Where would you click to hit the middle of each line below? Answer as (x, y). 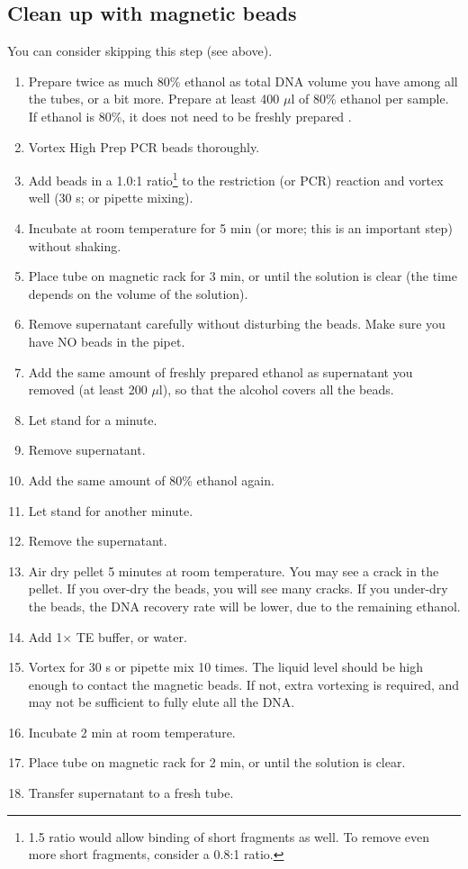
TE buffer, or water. (131, 636)
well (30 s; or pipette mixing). (111, 198)
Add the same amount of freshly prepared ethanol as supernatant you (220, 371)
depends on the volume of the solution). (138, 293)
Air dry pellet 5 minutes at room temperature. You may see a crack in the (234, 570)
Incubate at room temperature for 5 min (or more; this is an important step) (240, 228)
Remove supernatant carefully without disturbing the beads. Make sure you (237, 324)
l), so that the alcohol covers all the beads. (276, 389)
